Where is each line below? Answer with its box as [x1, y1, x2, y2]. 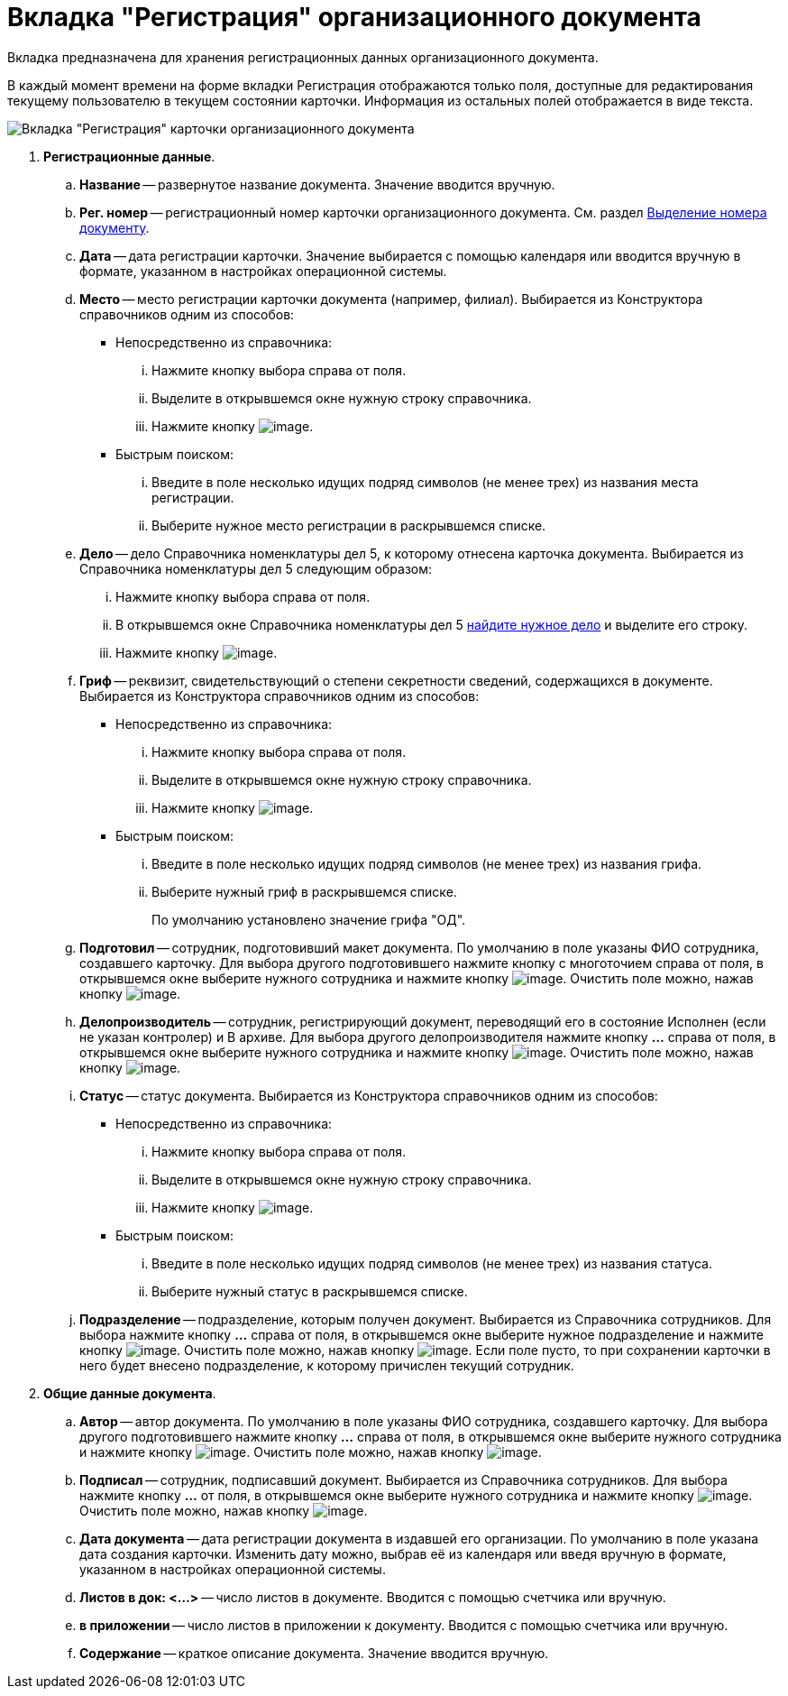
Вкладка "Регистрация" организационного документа [7, 2, 701, 32]
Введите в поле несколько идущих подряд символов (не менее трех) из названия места [151, 474, 699, 490]
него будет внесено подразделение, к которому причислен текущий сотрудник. [79, 1357, 574, 1373]
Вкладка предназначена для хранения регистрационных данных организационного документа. [7, 49, 599, 65]
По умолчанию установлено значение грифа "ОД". [151, 911, 466, 927]
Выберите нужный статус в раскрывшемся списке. [151, 1283, 468, 1299]
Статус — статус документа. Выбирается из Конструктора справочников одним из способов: [79, 1087, 658, 1103]
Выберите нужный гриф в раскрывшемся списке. [151, 883, 457, 899]
